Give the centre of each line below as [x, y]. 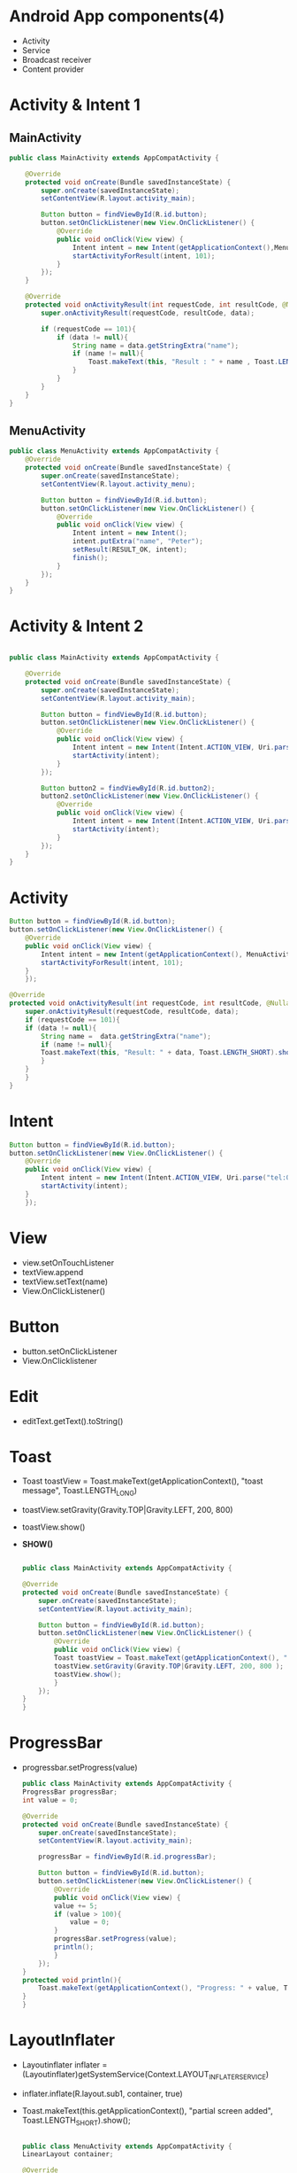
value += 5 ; [76, 1906]
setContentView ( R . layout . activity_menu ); [118, 484]
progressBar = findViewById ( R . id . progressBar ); [127, 1857]
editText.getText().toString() [72, 1421]
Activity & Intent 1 [75, 105]
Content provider [53, 69]
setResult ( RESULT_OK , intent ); [130, 549]
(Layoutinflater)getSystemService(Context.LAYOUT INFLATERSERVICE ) [145, 2075]
